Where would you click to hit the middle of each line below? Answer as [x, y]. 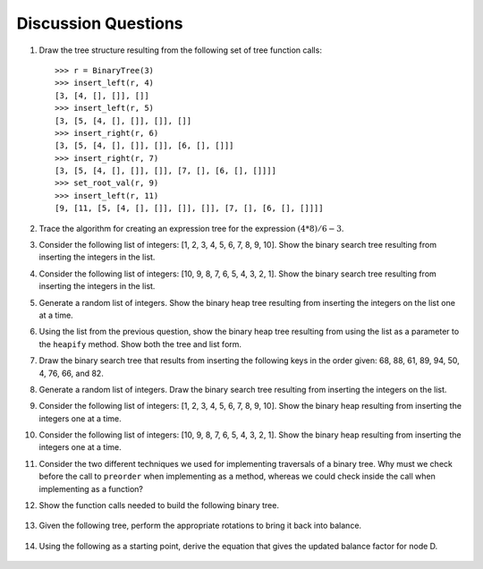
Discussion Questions [100, 23]
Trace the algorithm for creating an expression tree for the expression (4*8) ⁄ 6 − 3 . [191, 228]
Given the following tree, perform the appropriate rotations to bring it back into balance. [200, 526]
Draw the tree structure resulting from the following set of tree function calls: [180, 50]
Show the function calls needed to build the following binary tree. [159, 505]
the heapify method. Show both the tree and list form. [140, 344]
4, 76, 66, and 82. [72, 373]
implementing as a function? [91, 488]
